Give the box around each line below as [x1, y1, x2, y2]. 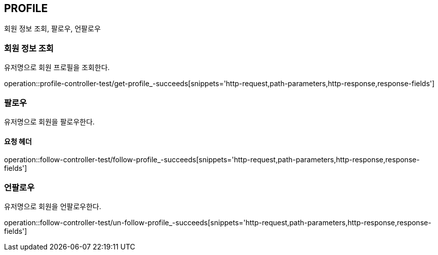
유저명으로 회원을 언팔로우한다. [4, 202, 102, 211]
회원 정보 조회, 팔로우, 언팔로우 [4, 24, 101, 33]
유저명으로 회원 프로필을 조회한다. [4, 63, 110, 72]
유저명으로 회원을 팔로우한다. [4, 117, 95, 126]
